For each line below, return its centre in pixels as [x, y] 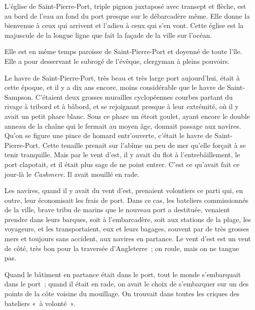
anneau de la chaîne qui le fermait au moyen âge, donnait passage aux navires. [123, 126]
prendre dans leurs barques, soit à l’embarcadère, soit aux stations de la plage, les [128, 219]
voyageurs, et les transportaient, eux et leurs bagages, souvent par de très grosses [127, 229]
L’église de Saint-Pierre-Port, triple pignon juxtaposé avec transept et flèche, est [125, 6]
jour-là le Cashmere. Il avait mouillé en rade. [72, 174]
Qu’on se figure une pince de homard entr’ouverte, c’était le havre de [109, 135]
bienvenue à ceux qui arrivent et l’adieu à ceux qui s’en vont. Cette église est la [124, 25]
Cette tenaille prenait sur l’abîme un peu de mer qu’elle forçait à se [144, 145]
